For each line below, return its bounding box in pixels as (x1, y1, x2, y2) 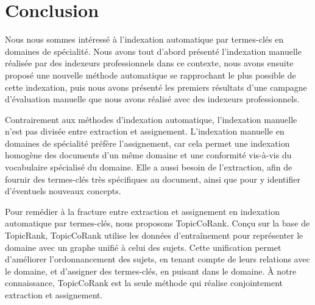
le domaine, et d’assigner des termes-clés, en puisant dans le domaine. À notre (5, 264, 297, 277)
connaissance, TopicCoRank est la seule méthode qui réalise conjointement (5, 276, 283, 289)
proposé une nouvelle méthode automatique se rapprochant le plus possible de (5, 68, 296, 81)
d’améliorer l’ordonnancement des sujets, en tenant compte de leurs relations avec (5, 253, 310, 265)
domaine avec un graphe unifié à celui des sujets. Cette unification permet (5, 240, 281, 253)
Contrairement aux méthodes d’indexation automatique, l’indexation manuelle (5, 113, 297, 125)
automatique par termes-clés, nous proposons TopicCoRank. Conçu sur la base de (5, 217, 310, 230)
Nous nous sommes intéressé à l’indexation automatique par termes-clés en (5, 33, 284, 46)
